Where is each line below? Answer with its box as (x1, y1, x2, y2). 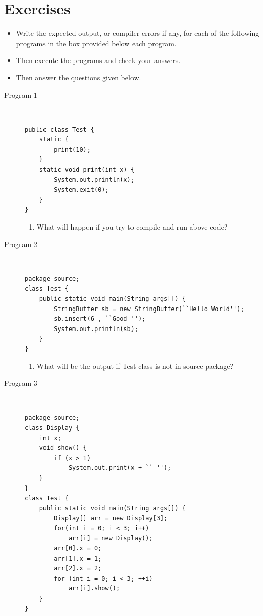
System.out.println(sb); (54, 325, 138, 333)
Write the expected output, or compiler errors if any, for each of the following (16, 28, 259, 38)
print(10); (54, 146, 91, 153)
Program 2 (4, 238, 37, 249)
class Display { (25, 424, 80, 432)
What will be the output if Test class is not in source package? (36, 360, 234, 371)
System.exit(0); (54, 186, 109, 194)
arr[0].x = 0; (54, 545, 102, 552)
